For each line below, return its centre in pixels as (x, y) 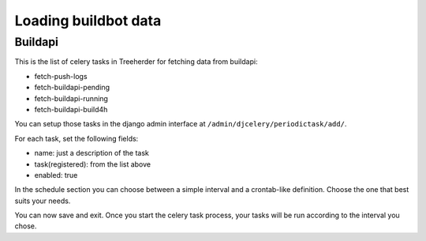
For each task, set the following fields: (77, 138)
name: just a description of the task (92, 153)
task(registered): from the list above (93, 164)
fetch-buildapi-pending (72, 88)
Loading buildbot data (88, 21)
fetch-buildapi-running (71, 98)
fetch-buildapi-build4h (71, 109)
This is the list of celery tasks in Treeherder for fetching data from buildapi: (136, 62)
